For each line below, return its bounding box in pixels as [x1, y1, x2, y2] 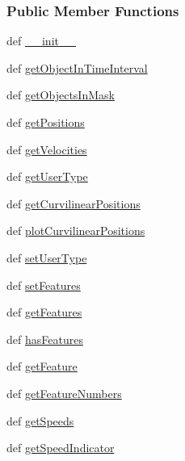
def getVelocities [6, 140, 87, 157]
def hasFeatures [6, 330, 83, 347]
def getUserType [6, 168, 88, 185]
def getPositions [6, 114, 85, 130]
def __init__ [6, 32, 76, 49]
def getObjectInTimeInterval [6, 59, 148, 76]
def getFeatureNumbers [6, 384, 122, 401]
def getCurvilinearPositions [6, 195, 141, 212]
